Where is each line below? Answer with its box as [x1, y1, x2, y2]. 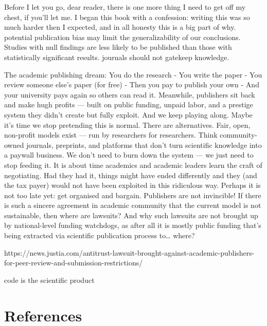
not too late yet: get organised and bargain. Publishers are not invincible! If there [4, 189, 261, 200]
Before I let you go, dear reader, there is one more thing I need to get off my [4, 2, 246, 12]
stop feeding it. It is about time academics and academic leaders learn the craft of [4, 159, 262, 170]
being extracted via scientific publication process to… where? [4, 230, 195, 241]
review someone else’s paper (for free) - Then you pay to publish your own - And [4, 79, 259, 90]
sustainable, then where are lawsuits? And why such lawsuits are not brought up [4, 209, 258, 220]
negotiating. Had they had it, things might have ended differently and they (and [4, 169, 257, 180]
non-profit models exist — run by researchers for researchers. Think [4, 129, 218, 140]
